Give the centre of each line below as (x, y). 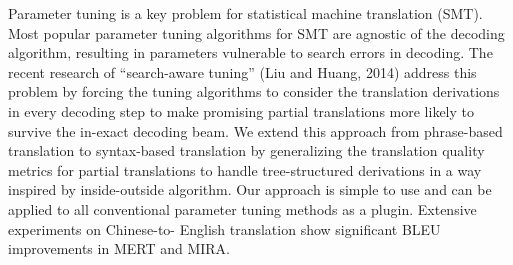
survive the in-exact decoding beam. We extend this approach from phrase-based (255, 130)
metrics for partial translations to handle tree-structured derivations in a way (245, 169)
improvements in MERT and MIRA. (119, 248)
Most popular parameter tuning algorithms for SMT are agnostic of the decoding (256, 32)
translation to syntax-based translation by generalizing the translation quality (246, 150)
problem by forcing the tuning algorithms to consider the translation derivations (254, 91)
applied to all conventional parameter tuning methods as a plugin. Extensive (242, 208)
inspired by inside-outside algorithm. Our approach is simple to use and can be (250, 189)
